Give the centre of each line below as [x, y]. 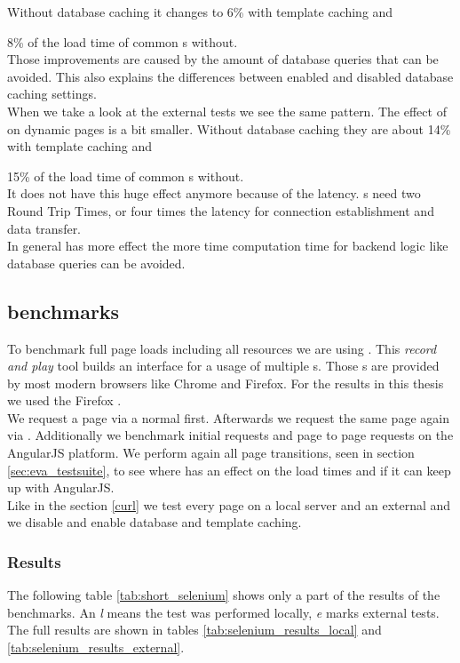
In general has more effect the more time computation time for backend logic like [228, 246]
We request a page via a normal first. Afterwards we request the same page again [228, 417]
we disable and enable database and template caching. [155, 522]
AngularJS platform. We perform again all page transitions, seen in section [211, 453]
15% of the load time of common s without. [126, 176]
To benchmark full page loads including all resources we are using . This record [222, 348]
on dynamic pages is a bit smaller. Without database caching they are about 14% [229, 128]
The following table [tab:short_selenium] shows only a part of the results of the [224, 595]
